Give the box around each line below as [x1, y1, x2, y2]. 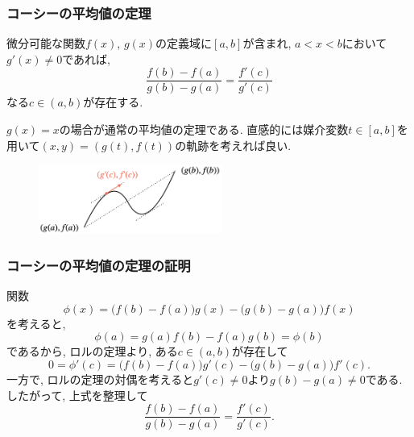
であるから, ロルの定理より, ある [6, 343, 178, 360]
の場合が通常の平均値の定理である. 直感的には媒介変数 [59, 121, 349, 138]
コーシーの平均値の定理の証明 [6, 255, 191, 275]
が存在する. [83, 94, 143, 110]
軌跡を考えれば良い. [186, 136, 292, 153]
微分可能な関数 [6, 35, 85, 52]
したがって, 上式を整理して [6, 386, 148, 403]
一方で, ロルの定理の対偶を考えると [6, 370, 194, 387]
